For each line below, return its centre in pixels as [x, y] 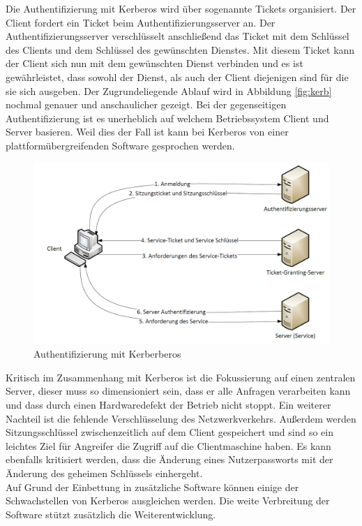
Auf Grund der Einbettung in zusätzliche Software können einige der [152, 487]
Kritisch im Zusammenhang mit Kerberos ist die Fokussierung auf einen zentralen [181, 377]
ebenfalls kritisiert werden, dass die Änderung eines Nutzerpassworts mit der [169, 459]
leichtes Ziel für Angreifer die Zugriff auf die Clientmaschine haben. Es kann [168, 445]
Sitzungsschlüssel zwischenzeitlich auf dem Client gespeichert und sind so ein [170, 432]
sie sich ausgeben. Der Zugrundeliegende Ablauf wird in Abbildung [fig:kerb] [169, 90]
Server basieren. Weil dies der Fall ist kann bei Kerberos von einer [147, 132]
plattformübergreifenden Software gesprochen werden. [120, 145]
